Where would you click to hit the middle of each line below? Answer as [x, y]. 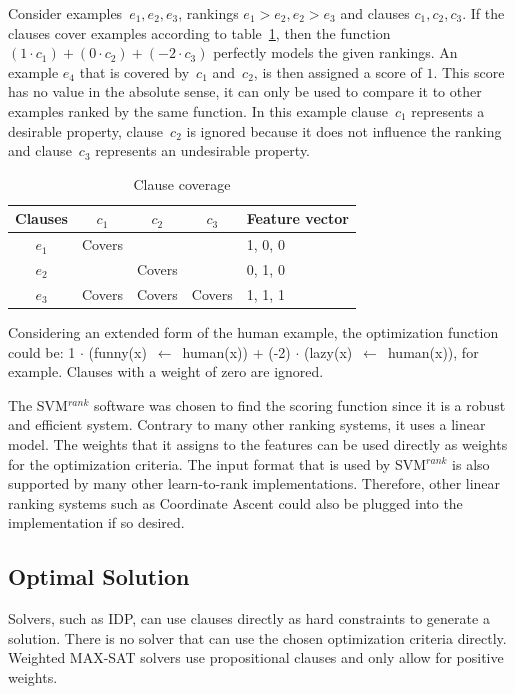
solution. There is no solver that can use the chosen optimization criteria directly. [257, 637]
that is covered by [134, 71]
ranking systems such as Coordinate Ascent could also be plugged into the [235, 502]
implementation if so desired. [96, 522]
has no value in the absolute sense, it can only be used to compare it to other [245, 91]
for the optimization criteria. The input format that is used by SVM [217, 463]
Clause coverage [182, 183]
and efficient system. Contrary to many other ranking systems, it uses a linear [247, 424]
